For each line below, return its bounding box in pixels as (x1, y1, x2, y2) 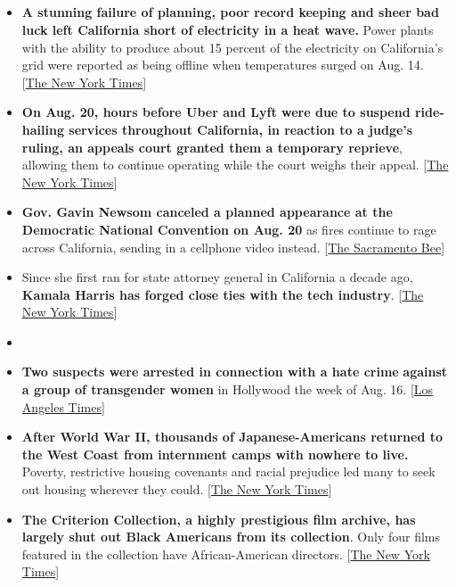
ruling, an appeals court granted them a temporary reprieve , (21, 137, 403, 156)
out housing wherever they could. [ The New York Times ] (21, 480, 332, 499)
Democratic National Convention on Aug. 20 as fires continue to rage (21, 219, 436, 238)
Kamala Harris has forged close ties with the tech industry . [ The (21, 285, 424, 303)
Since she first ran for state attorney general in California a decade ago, (21, 268, 413, 286)
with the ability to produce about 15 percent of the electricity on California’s (21, 37, 444, 56)
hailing (21, 120, 64, 138)
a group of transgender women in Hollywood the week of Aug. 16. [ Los (21, 380, 434, 399)
